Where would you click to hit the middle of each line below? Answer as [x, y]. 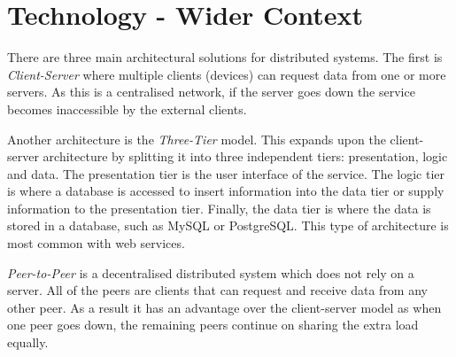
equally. [28, 342]
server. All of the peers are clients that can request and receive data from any [217, 290]
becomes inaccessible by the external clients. [127, 109]
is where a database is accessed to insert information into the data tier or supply [226, 191]
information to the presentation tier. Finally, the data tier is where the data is [219, 208]
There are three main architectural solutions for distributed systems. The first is [225, 57]
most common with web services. [96, 243]
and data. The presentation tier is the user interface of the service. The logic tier [226, 173]
